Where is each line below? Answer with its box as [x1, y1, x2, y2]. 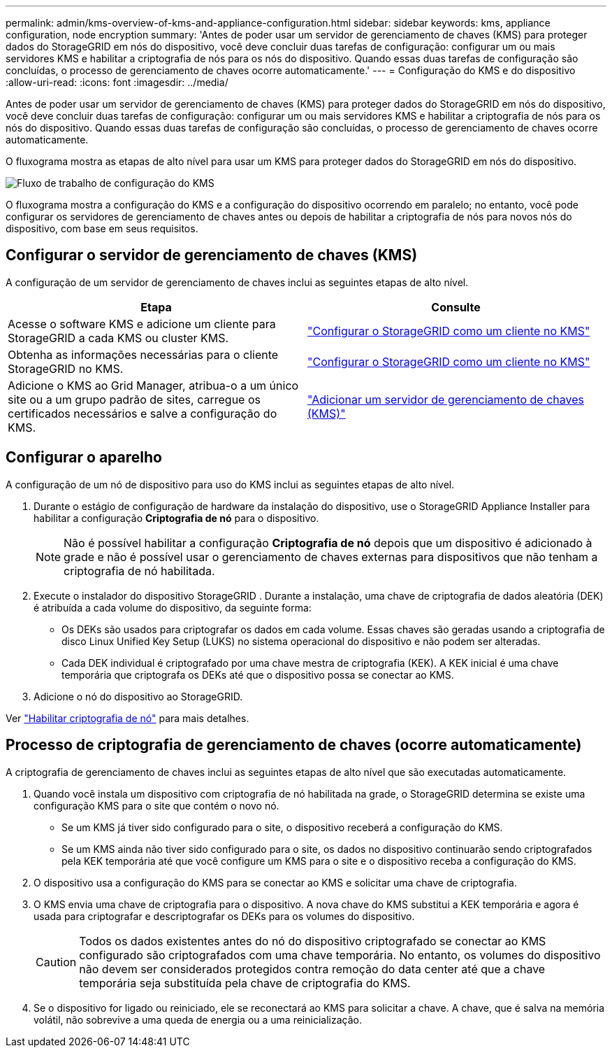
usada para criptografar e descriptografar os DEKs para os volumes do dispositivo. [34, 910, 415, 922]
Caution [36, 954, 77, 969]
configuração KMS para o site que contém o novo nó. [34, 799, 279, 812]
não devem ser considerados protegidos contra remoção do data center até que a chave [79, 961, 546, 976]
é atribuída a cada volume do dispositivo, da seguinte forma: [34, 601, 312, 614]
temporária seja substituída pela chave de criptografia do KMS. [79, 975, 411, 990]
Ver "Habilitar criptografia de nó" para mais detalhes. [6, 712, 249, 724]
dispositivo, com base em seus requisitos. [6, 222, 198, 234]
